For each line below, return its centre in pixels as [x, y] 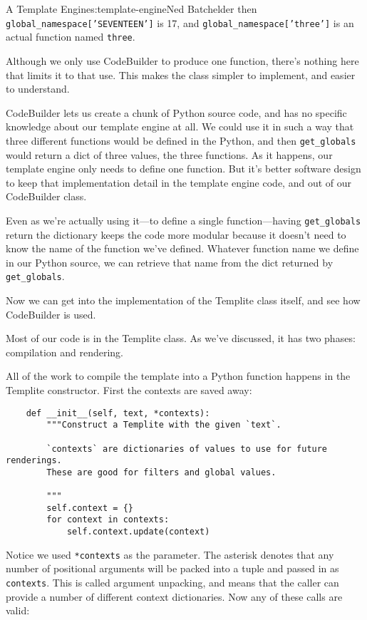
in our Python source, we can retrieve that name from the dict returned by [170, 262]
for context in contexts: [108, 520]
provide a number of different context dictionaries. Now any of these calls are [174, 596]
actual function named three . [71, 37]
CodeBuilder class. [46, 196]
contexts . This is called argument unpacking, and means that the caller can [172, 583]
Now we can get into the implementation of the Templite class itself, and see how [183, 300]
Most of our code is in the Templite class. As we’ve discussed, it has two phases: [181, 338]
